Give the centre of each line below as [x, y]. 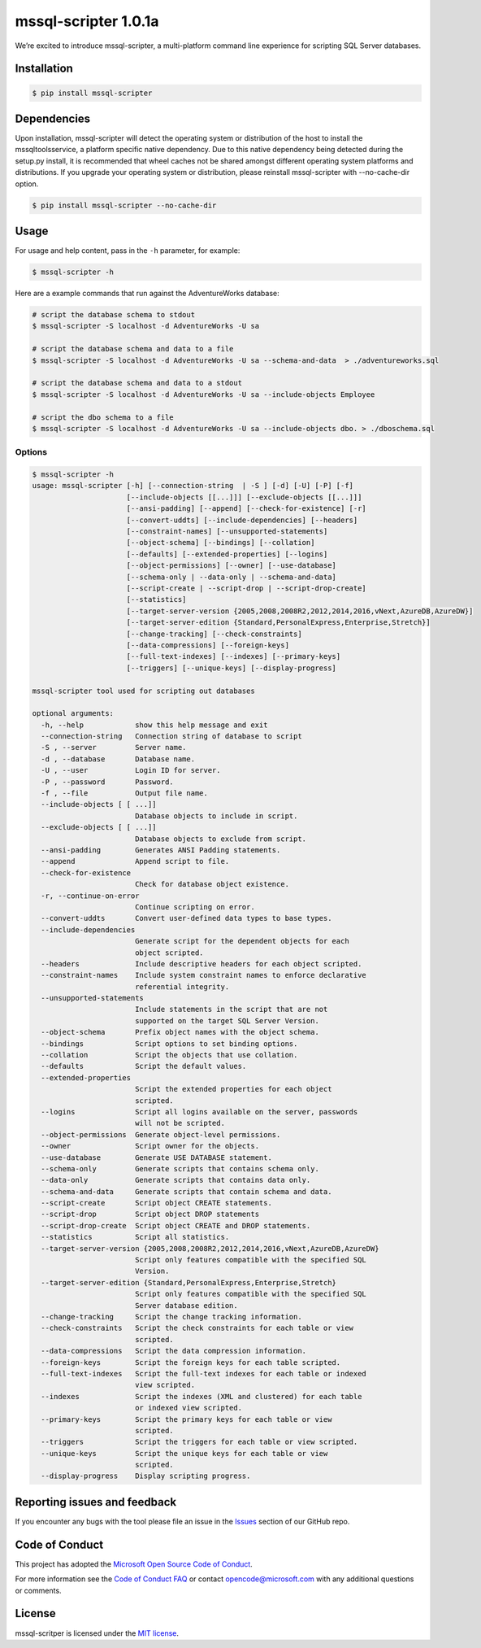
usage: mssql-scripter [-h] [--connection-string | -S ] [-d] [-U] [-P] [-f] [193, 486]
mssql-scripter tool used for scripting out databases [143, 691]
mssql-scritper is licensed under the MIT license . [97, 1633]
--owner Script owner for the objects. [150, 1146]
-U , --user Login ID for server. [131, 770]
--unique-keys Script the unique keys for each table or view [184, 1453]
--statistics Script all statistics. [135, 1237]
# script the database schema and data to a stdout [137, 383]
